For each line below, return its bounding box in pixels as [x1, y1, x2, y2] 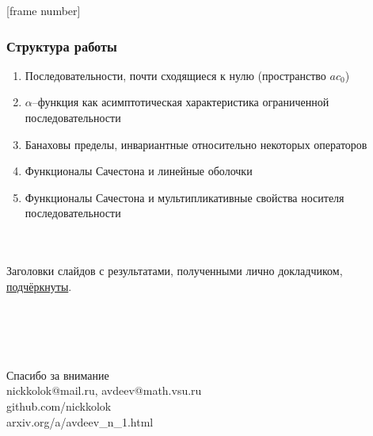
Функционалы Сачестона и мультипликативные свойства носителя [25, 189, 344, 205]
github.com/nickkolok [6, 397, 112, 414]
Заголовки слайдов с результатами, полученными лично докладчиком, [6, 262, 343, 279]
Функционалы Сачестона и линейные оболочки [25, 163, 253, 179]
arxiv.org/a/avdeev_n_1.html [6, 413, 154, 430]
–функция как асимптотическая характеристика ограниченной [32, 94, 329, 110]
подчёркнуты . [6, 277, 72, 294]
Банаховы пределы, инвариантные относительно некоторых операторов [25, 136, 367, 152]
